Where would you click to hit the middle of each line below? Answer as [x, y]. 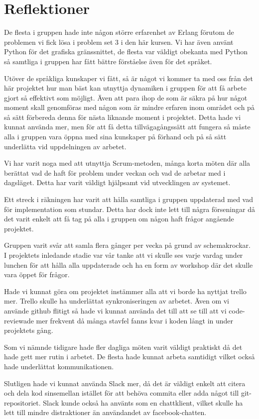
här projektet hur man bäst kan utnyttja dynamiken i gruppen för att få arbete [125, 88]
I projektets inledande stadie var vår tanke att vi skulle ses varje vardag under [124, 255]
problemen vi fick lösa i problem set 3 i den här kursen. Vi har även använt [119, 42]
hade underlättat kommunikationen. [59, 366]
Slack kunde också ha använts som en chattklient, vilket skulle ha [143, 402]
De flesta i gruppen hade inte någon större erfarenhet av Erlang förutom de [119, 32]
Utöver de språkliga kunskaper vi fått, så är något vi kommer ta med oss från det [129, 78]
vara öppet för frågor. [37, 274]
